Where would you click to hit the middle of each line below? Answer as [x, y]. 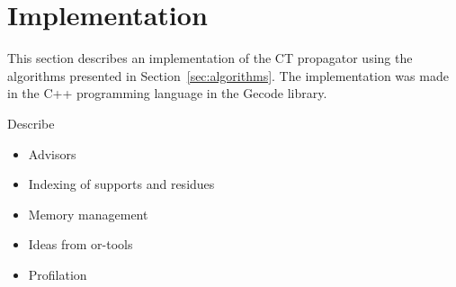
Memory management [88, 214]
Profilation [58, 274]
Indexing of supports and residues [121, 184]
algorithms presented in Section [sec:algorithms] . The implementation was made [228, 75]
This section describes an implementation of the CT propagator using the [210, 58]
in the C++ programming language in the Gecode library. [167, 93]
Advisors [52, 153]
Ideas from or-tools [80, 244]
